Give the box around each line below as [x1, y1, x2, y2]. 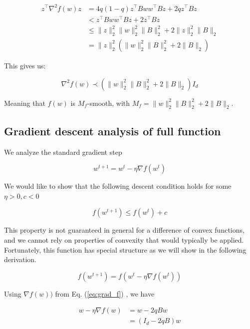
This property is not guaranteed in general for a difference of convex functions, [4, 225, 245, 235]
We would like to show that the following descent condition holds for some [4, 181, 232, 191]
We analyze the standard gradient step [4, 146, 122, 157]
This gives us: [4, 60, 46, 70]
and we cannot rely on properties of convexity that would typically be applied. [4, 234, 244, 245]
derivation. [4, 254, 37, 265]
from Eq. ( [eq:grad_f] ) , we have [55, 288, 155, 299]
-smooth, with [87, 97, 130, 108]
